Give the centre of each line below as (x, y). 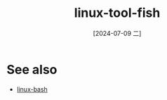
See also (32, 69)
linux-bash (32, 89)
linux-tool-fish (117, 13)
